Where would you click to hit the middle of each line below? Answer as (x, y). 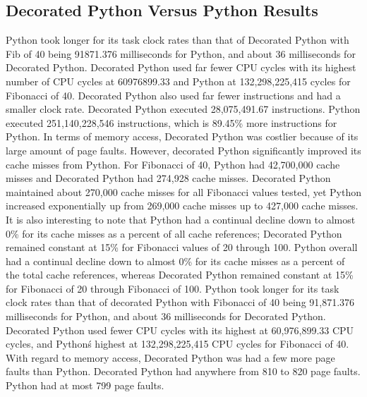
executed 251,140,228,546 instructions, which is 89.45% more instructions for (172, 122)
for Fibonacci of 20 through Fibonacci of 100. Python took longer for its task (173, 288)
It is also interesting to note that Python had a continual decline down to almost (181, 219)
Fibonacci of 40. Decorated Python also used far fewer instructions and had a (173, 95)
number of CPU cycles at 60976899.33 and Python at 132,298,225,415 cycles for (178, 81)
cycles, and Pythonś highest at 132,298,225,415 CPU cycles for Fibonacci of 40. (178, 344)
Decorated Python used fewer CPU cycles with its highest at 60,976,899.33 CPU (180, 330)
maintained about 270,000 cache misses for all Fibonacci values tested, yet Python (184, 191)
